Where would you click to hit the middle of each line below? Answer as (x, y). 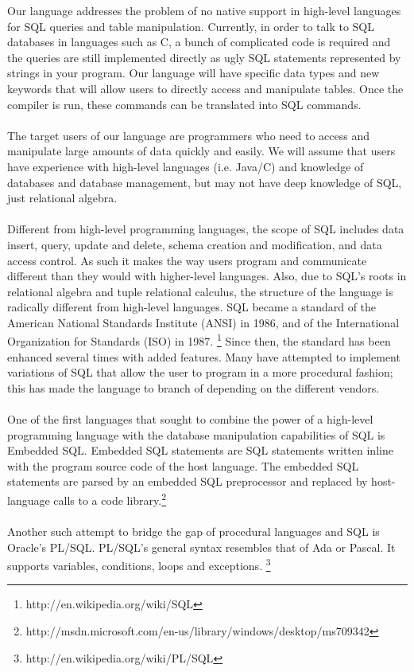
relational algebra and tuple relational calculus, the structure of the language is (200, 291)
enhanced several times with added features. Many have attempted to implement (204, 356)
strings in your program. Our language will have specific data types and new (193, 73)
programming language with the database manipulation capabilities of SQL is (196, 434)
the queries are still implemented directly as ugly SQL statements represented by (204, 57)
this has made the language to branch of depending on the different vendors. (193, 387)
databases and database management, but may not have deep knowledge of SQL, (205, 182)
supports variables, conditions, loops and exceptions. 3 (139, 564)
